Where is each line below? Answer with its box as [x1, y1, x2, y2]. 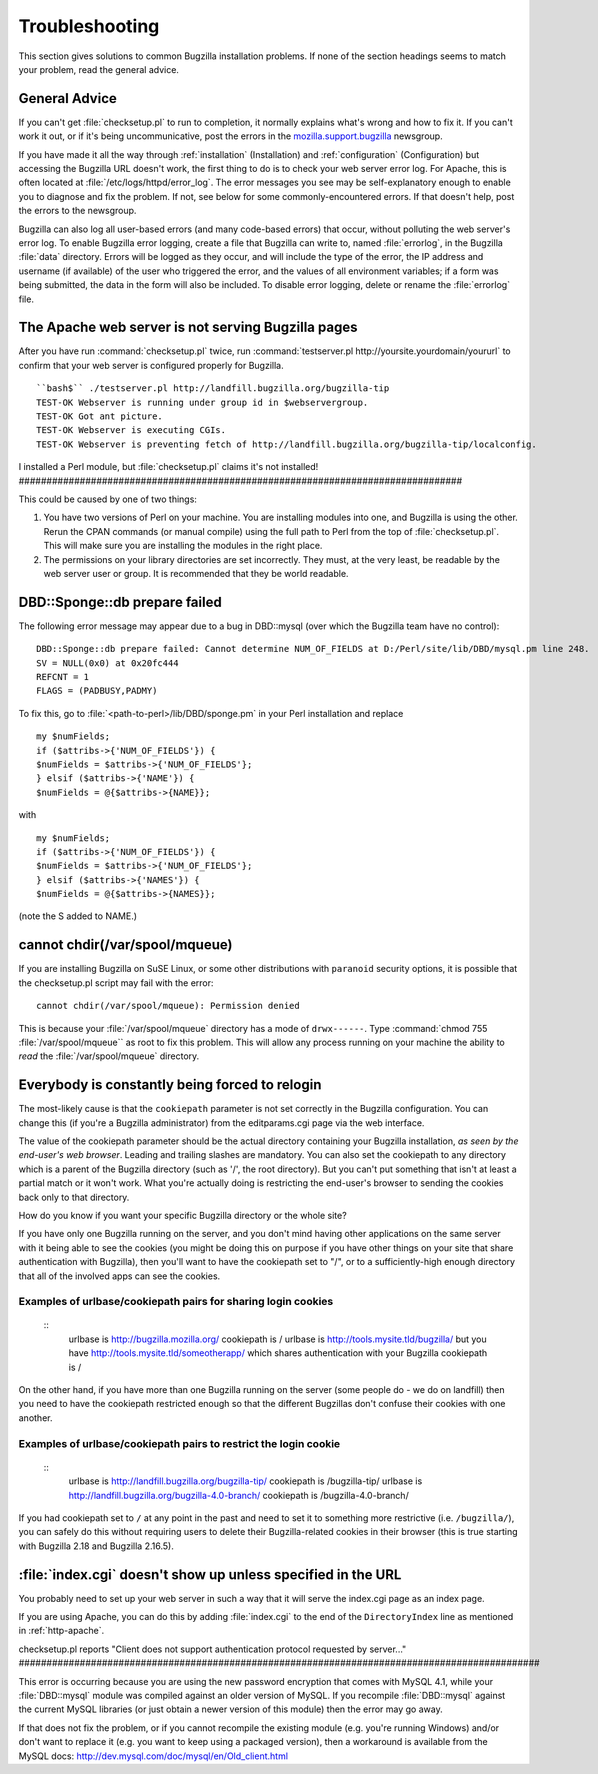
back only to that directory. [18, 1191, 130, 1203]
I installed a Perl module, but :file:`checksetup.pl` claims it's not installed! [18, 461, 319, 473]
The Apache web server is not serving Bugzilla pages [18, 319, 358, 336]
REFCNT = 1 [36, 671, 90, 682]
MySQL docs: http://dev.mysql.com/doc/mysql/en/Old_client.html [18, 1750, 289, 1762]
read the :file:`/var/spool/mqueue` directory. [18, 1050, 200, 1062]
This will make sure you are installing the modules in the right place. [43, 540, 323, 552]
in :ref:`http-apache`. [18, 1625, 105, 1637]
